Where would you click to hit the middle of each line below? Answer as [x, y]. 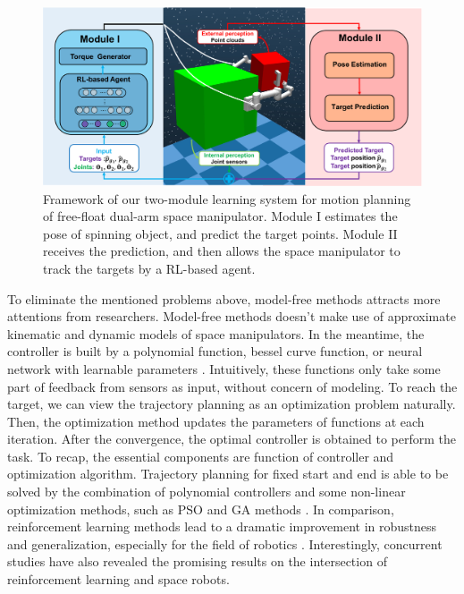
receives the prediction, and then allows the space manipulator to [222, 251]
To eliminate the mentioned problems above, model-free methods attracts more [224, 298]
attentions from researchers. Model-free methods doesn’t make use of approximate [232, 316]
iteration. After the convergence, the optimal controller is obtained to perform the [232, 439]
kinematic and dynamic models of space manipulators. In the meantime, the [216, 333]
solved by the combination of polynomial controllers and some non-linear [207, 492]
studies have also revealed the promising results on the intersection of [197, 561]
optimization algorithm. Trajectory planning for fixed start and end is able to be [228, 474]
